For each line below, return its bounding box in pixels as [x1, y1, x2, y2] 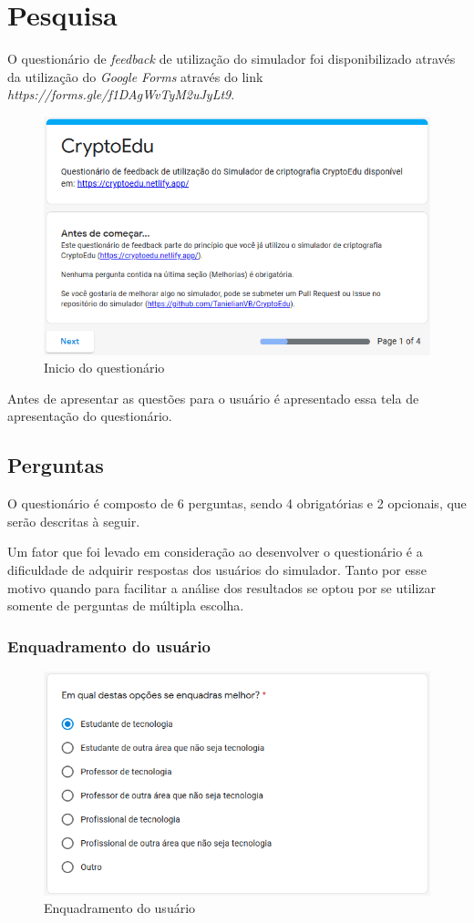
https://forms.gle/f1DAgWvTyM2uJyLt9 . [7, 85, 235, 104]
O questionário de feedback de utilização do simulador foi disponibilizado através [7, 49, 456, 68]
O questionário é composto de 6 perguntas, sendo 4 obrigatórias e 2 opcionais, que [7, 494, 467, 513]
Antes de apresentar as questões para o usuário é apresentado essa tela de [7, 388, 419, 407]
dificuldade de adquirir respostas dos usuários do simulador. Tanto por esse [7, 559, 427, 579]
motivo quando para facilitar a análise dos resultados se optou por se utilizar [7, 578, 437, 597]
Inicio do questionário [44, 358, 165, 377]
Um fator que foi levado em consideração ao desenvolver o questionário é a [7, 542, 423, 561]
